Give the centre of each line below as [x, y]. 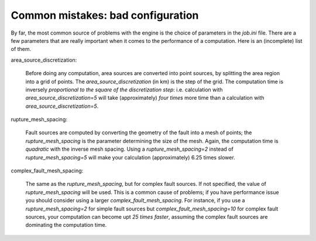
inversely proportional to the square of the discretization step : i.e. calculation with [124, 89]
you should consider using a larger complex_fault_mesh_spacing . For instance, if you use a [135, 201]
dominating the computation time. [66, 225]
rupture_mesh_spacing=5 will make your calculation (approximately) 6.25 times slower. [130, 157]
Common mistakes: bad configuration [105, 15]
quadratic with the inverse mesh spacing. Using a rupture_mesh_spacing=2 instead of [129, 149]
